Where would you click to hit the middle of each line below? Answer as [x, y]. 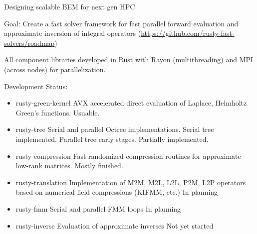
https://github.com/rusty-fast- [188, 33]
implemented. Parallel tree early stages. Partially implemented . [112, 139]
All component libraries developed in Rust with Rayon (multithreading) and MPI [129, 59]
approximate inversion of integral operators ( [73, 33]
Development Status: [36, 86]
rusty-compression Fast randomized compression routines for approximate [128, 156]
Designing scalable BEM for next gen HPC [70, 6]
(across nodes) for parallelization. [55, 69]
